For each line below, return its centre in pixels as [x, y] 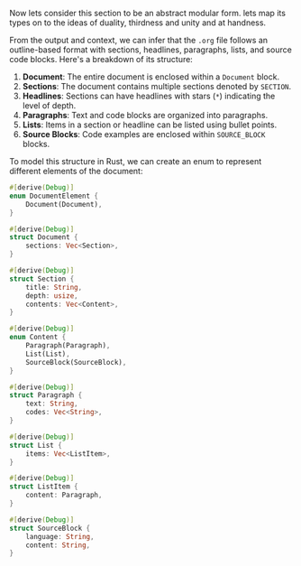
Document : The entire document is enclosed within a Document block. [151, 77]
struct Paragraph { [46, 395]
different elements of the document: [76, 171]
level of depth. [49, 106]
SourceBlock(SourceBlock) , [76, 362]
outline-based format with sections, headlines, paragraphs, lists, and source [151, 50]
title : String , [54, 287]
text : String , [52, 404]
